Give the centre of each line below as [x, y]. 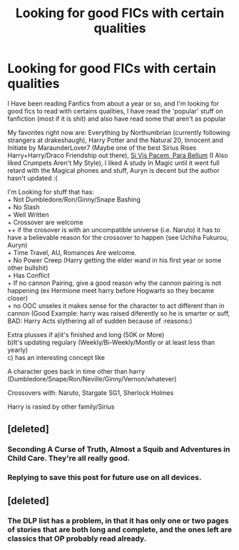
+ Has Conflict [29, 275]
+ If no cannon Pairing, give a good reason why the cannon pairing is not [115, 283]
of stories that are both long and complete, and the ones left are [120, 530]
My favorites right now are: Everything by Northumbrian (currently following [119, 132]
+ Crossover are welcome [45, 222]
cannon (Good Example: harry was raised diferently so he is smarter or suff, [119, 313]
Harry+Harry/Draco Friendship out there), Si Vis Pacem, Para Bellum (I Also [118, 155]
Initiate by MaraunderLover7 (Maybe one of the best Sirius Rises [102, 147]
